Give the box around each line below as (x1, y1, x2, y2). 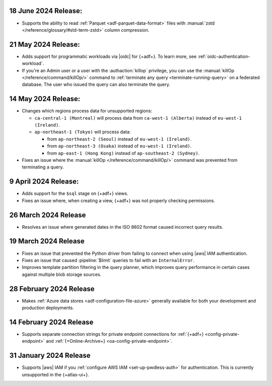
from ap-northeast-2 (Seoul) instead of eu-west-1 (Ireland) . (47, 136, 192, 142)
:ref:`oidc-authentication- (197, 53, 250, 59)
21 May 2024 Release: (9, 40, 80, 49)
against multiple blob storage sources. (22, 271, 102, 277)
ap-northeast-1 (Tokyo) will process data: (34, 129, 131, 135)
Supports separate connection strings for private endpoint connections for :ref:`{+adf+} (22, 331, 204, 337)
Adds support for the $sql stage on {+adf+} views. (22, 190, 128, 197)
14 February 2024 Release (9, 318, 94, 326)
